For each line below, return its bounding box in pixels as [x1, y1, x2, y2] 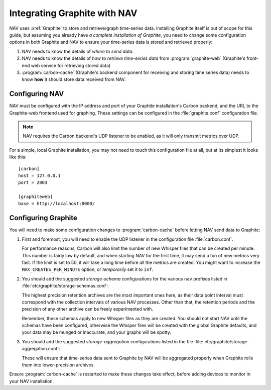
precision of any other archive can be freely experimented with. [22, 306, 153, 312]
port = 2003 [18, 180, 48, 185]
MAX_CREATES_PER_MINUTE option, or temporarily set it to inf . [22, 266, 154, 272]
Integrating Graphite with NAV [9, 8, 138, 19]
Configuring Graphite [9, 214, 77, 222]
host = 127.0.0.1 [18, 172, 61, 178]
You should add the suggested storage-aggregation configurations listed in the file [22, 338, 193, 344]
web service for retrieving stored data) [31, 62, 111, 68]
